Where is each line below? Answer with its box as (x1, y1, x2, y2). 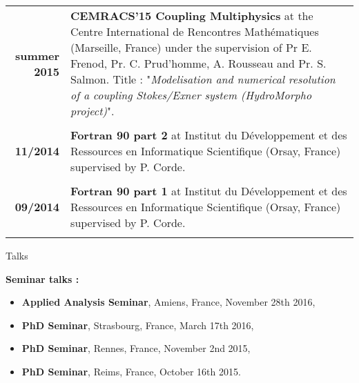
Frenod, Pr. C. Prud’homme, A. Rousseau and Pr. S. (70, 55, 327, 71)
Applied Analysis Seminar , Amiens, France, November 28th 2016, (21, 295, 316, 309)
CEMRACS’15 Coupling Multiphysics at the (70, 8, 313, 23)
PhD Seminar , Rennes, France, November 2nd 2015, (21, 341, 251, 355)
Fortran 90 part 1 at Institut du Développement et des (70, 183, 347, 199)
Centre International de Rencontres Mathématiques (70, 23, 319, 39)
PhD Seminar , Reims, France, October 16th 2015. (21, 364, 241, 378)
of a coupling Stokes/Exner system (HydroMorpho (70, 87, 312, 103)
